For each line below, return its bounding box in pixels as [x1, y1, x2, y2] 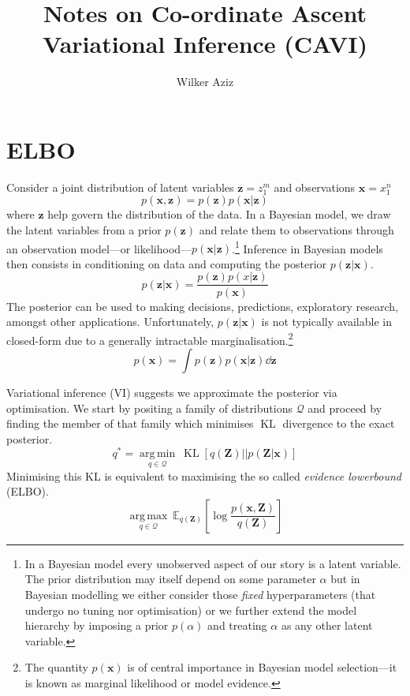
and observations [274, 178, 356, 195]
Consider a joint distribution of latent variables [6, 178, 234, 195]
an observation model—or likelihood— [6, 240, 192, 256]
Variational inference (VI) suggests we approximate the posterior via [6, 384, 337, 400]
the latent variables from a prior [6, 222, 162, 238]
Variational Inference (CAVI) [43, 28, 367, 60]
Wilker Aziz [176, 73, 234, 90]
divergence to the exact [282, 415, 395, 432]
